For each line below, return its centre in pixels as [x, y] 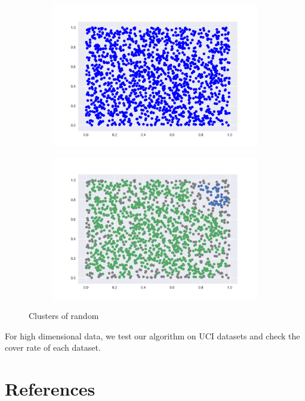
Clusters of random [64, 316]
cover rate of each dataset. [53, 347]
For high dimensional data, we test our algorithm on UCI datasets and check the [152, 335]
